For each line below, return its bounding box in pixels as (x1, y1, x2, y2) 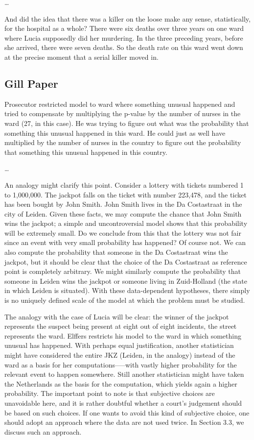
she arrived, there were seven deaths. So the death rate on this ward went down (4, 42, 243, 52)
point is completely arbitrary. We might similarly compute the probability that (4, 266, 241, 276)
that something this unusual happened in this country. (4, 147, 167, 157)
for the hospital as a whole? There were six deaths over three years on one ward (4, 23, 244, 33)
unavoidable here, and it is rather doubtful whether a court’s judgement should (4, 397, 242, 408)
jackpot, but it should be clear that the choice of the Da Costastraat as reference (4, 256, 247, 267)
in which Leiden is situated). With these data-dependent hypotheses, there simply (4, 285, 250, 295)
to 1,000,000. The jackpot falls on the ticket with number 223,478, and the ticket (4, 189, 247, 199)
